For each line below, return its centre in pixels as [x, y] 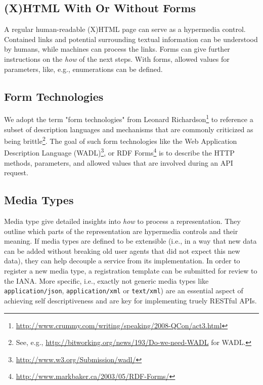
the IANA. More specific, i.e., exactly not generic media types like [106, 280]
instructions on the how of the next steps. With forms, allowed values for [117, 59]
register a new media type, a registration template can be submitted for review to [131, 271]
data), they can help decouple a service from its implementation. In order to [122, 261]
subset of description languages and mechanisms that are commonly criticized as [129, 129]
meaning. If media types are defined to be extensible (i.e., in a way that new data [130, 241]
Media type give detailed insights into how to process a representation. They [122, 221]
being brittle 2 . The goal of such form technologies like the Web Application [121, 140]
